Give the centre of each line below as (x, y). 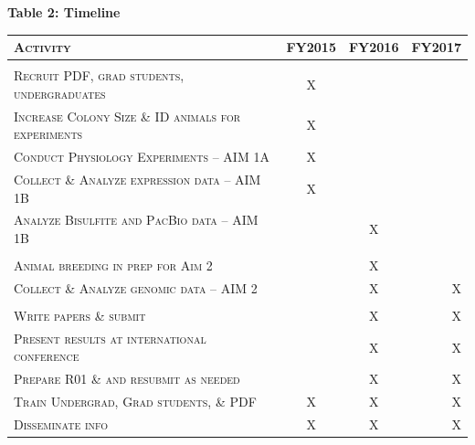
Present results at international (110, 338)
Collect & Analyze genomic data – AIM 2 (136, 287)
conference (47, 356)
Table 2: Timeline (64, 12)
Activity (42, 47)
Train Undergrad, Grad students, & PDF (135, 402)
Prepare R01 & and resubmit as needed (127, 379)
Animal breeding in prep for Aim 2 (113, 265)
